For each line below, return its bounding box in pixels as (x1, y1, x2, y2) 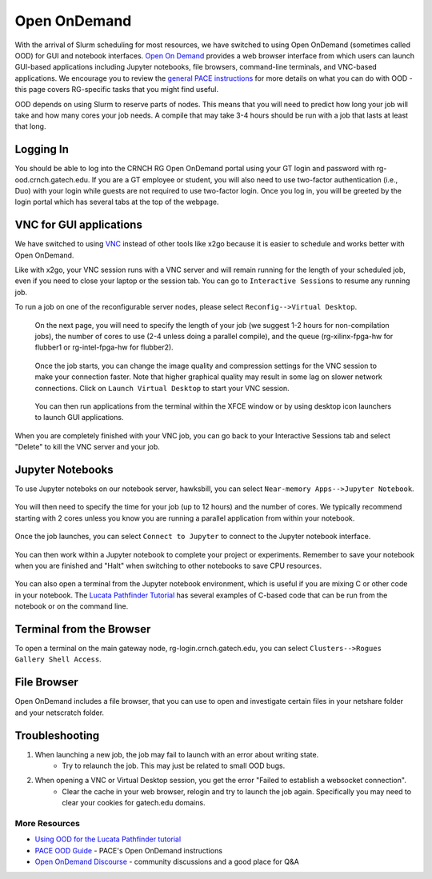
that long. (14, 122, 46, 131)
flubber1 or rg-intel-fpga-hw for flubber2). (34, 342, 174, 352)
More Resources (14, 817, 80, 829)
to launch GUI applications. (34, 413, 124, 422)
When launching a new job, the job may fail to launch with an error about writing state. (34, 749, 319, 759)
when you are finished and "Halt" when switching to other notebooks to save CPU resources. (14, 561, 322, 570)
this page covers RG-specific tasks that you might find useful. (14, 85, 219, 94)
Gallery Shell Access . (14, 654, 102, 664)
